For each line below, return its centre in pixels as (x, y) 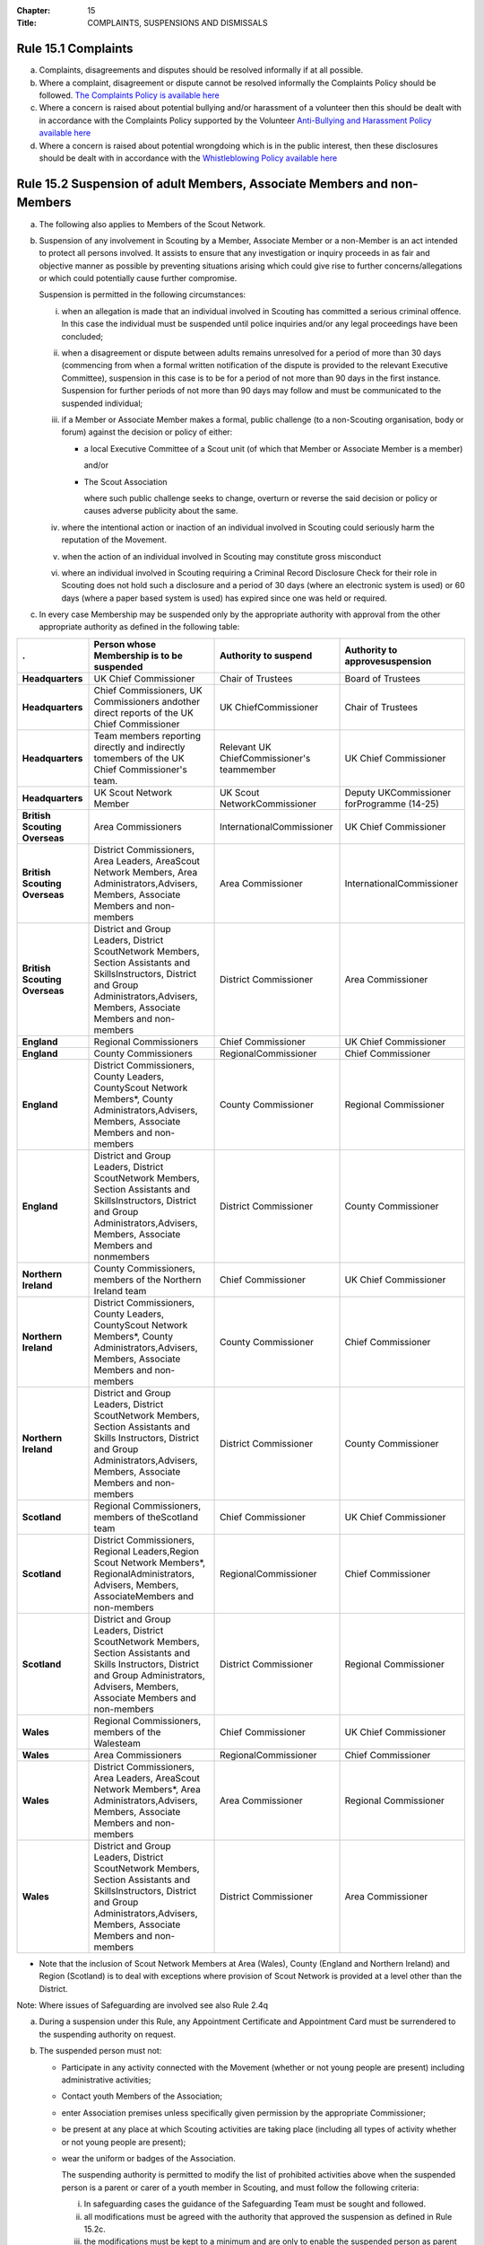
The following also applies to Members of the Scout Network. (152, 224)
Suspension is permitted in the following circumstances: (143, 295)
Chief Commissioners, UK (148, 690)
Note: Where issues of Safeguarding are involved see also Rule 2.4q (143, 2005)
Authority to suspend (266, 656)
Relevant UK (246, 747)
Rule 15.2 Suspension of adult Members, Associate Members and (203, 184)
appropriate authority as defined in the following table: (139, 627)
